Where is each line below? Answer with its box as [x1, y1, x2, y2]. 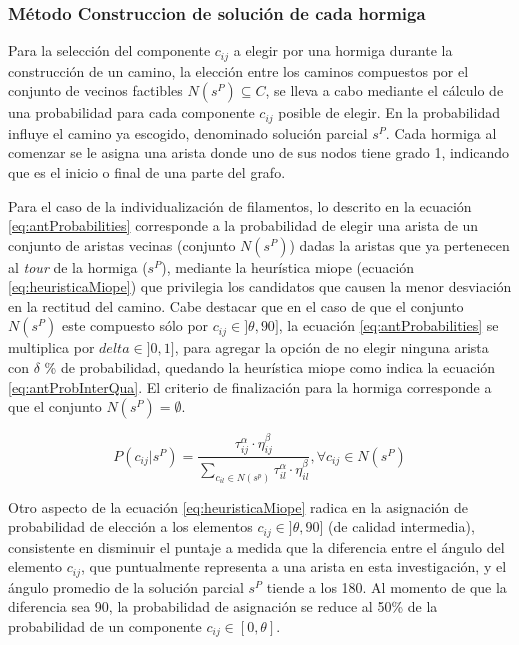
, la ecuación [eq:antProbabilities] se [278, 315, 499, 336]
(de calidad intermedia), [328, 516, 475, 537]
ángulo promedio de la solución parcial [8, 576, 244, 597]
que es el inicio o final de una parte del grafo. [8, 161, 286, 182]
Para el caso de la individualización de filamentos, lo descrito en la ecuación [8, 195, 472, 216]
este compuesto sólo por [62, 315, 209, 336]
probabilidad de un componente [8, 615, 202, 636]
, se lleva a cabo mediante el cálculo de [265, 80, 504, 101]
